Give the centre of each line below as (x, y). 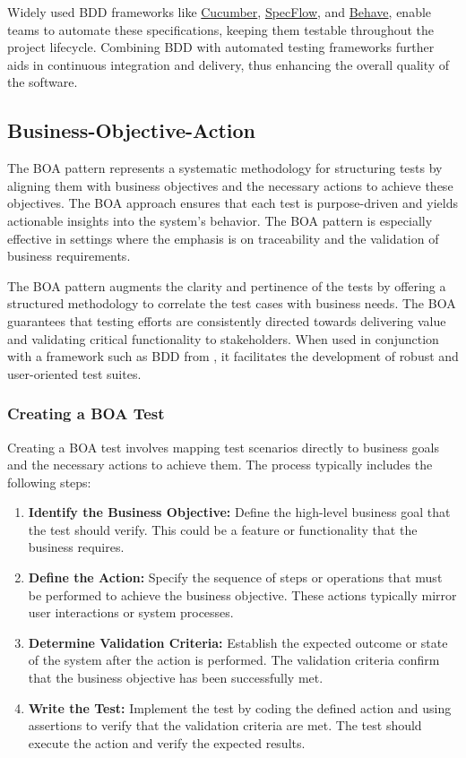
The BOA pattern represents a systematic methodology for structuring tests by (225, 168)
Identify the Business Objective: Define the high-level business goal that (239, 512)
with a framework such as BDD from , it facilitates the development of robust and (233, 356)
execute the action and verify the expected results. (167, 742)
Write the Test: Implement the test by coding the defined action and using (240, 707)
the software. (43, 82)
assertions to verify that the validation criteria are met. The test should (225, 725)
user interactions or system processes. (131, 612)
